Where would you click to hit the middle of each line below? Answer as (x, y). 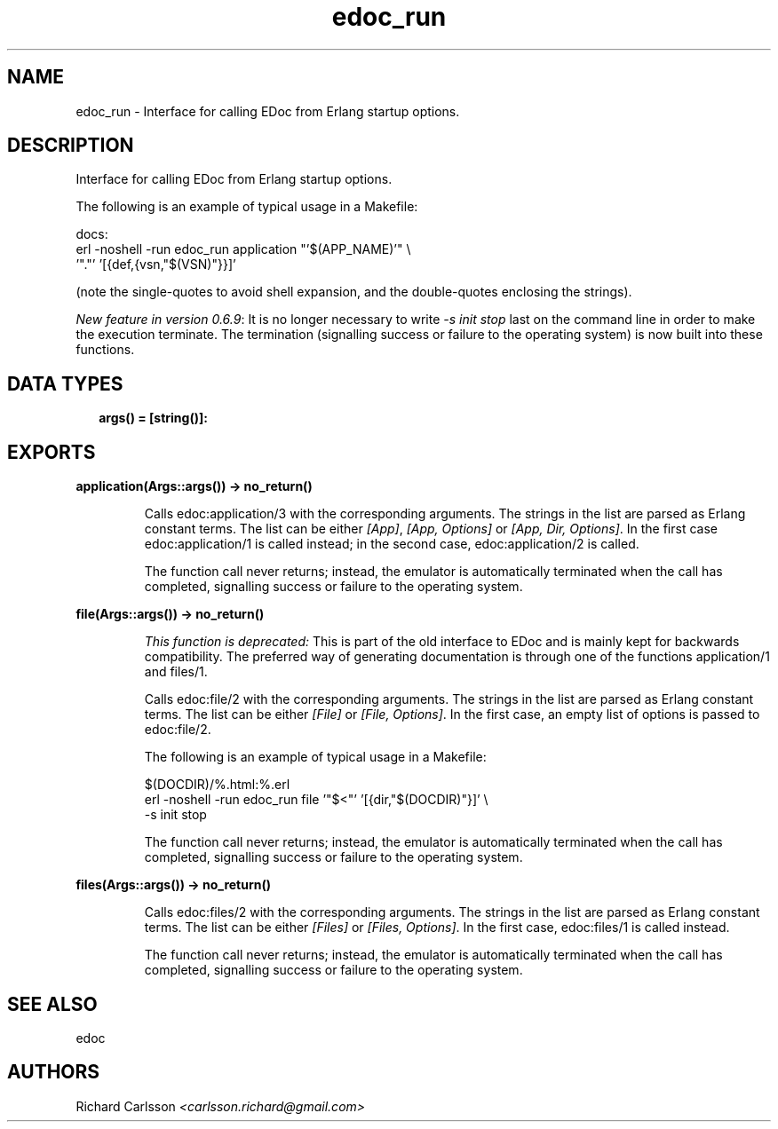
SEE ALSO (52, 1004)
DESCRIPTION (71, 146)
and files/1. (176, 672)
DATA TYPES (65, 383)
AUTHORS (54, 1072)
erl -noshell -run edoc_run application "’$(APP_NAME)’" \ (243, 249)
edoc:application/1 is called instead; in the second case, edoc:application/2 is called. (392, 544)
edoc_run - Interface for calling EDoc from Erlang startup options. (268, 111)
